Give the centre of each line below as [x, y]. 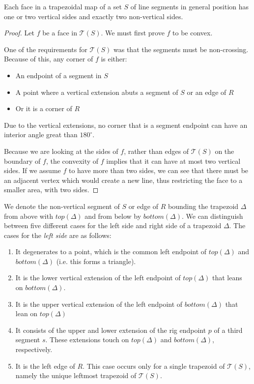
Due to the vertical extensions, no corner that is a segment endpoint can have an [126, 125]
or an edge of [207, 92]
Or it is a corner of [44, 108]
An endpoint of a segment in [58, 75]
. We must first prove [133, 33]
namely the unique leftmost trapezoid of [76, 375]
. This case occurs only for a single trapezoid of [154, 366]
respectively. [34, 349]
